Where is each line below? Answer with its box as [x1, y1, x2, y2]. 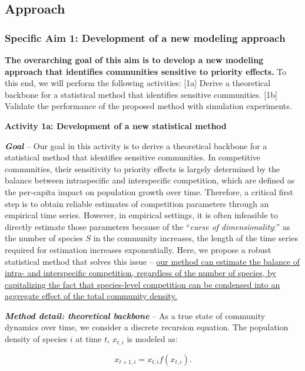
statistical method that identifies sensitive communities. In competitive [5, 151, 261, 163]
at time [75, 333, 102, 345]
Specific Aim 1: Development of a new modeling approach [5, 30, 286, 45]
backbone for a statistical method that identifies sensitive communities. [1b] [5, 88, 277, 100]
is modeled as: [127, 333, 178, 345]
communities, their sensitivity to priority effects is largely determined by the [5, 162, 280, 175]
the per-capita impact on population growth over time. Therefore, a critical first [5, 185, 293, 198]
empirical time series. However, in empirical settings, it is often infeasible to [5, 209, 278, 221]
